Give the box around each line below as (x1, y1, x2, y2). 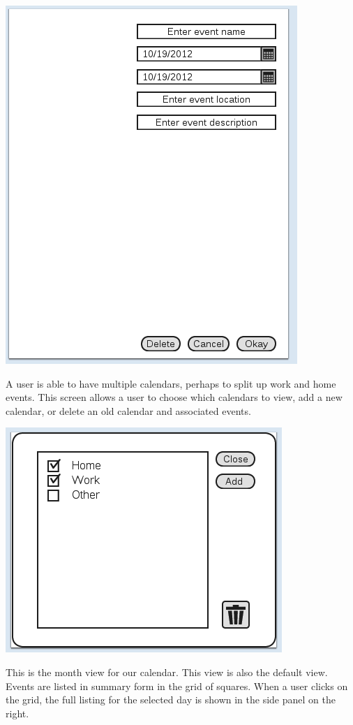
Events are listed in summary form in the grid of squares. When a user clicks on (6, 678, 348, 693)
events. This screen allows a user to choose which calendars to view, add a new (6, 390, 343, 404)
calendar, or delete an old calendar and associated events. (6, 403, 251, 418)
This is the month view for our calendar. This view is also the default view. (6, 664, 328, 679)
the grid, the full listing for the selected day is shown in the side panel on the (6, 692, 336, 707)
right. (6, 705, 29, 720)
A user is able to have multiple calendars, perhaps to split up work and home (6, 376, 336, 390)
